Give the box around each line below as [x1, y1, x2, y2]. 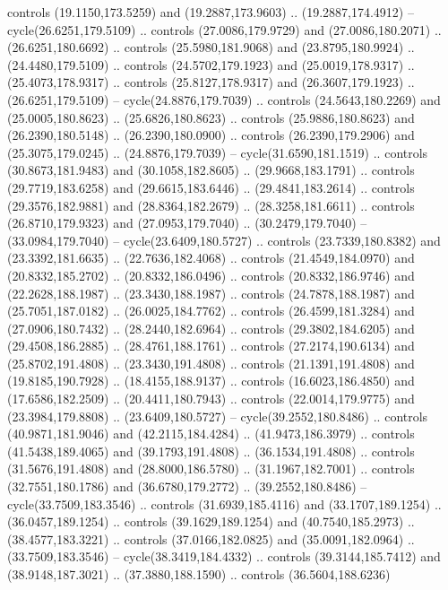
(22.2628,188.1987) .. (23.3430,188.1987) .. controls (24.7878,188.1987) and [7, 283, 415, 302]
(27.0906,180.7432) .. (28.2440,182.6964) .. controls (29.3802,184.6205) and [7, 318, 415, 337]
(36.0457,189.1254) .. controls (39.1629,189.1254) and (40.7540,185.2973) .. [7, 512, 415, 531]
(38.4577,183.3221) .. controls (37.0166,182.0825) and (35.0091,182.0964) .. [7, 529, 415, 548]
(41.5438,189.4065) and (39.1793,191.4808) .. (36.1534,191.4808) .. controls [7, 441, 415, 460]
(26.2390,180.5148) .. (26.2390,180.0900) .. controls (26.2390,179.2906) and [7, 126, 415, 144]
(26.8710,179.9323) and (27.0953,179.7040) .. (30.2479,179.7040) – [7, 213, 367, 232]
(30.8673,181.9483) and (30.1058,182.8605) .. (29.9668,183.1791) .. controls [7, 161, 415, 179]
